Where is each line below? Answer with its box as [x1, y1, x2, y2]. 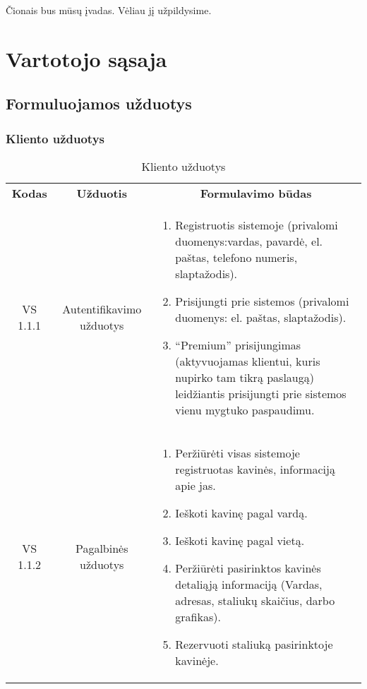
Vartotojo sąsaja [6, 44, 167, 73]
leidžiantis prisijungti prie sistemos [175, 385, 347, 402]
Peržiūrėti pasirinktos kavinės [175, 559, 321, 576]
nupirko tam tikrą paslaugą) [175, 369, 314, 385]
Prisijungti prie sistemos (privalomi [175, 292, 349, 309]
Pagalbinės [75, 540, 128, 557]
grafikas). [175, 608, 221, 625]
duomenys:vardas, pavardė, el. [175, 232, 323, 249]
